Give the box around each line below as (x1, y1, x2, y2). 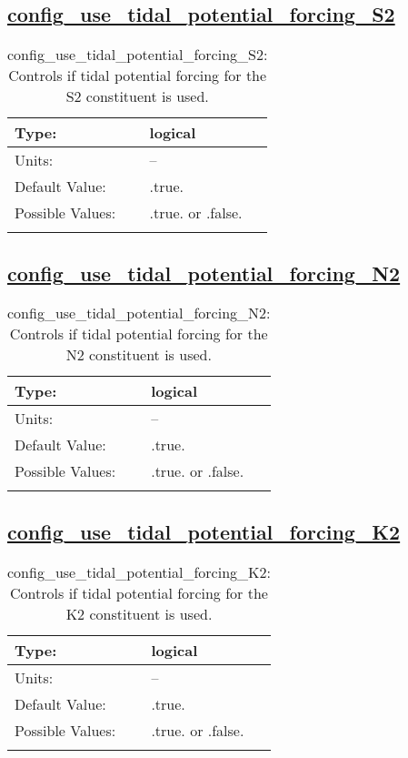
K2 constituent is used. (65, 602, 213, 624)
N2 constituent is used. (65, 344, 212, 366)
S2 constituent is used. (65, 86, 209, 107)
